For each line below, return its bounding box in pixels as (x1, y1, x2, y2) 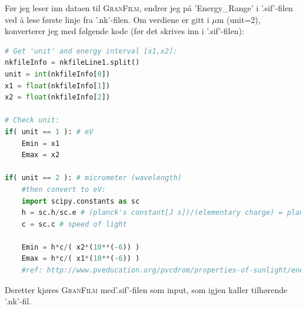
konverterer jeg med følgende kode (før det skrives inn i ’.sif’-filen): (5, 25, 244, 37)
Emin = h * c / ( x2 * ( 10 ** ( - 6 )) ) (21, 242, 140, 251)
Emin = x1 (21, 139, 60, 148)
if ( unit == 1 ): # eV (5, 127, 94, 136)
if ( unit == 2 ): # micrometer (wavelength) (5, 174, 182, 182)
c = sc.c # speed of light (21, 220, 127, 228)
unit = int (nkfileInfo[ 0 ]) (5, 69, 111, 78)
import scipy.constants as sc (21, 197, 140, 205)
